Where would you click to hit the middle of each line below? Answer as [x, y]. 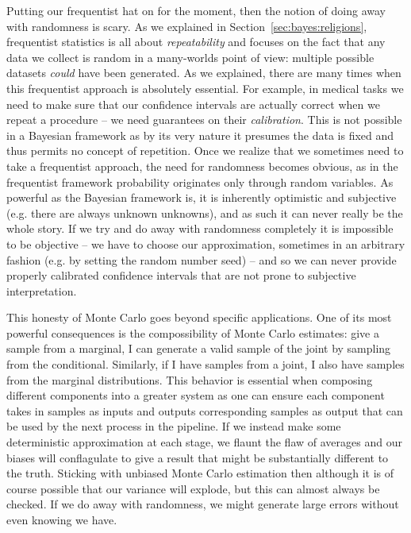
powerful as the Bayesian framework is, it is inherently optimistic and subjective [202, 197]
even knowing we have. [62, 519]
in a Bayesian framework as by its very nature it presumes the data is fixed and [200, 135]
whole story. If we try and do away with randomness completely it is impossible [200, 228]
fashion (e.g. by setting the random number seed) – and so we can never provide [202, 259]
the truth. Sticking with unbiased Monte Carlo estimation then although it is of [200, 473]
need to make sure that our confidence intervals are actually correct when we [193, 104]
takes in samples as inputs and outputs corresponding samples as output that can [205, 410]
